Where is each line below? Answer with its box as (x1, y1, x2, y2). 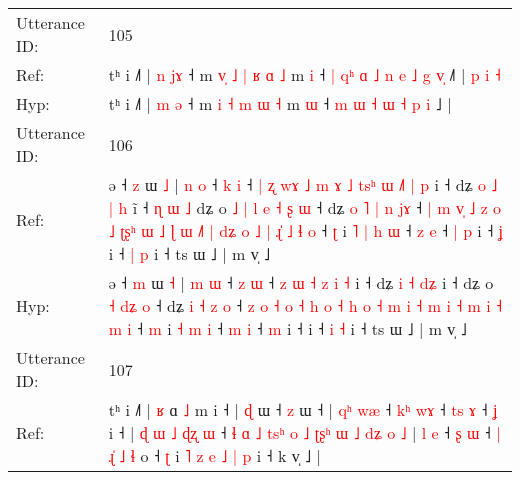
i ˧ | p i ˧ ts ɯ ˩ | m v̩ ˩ (108, 242, 271, 265)
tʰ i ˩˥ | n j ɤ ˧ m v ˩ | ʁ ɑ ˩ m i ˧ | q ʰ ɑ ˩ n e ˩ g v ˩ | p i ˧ (108, 63, 501, 86)
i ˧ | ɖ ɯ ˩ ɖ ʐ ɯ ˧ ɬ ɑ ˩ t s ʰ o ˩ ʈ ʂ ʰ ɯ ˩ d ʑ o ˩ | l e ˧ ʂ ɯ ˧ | (108, 421, 501, 444)
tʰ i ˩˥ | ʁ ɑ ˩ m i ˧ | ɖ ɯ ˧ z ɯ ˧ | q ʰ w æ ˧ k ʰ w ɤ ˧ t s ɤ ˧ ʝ (108, 398, 498, 421)
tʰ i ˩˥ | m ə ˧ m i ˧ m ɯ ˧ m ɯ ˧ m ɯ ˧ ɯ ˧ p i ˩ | (108, 92, 452, 115)
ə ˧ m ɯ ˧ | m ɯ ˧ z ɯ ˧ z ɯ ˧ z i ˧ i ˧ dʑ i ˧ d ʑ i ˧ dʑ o (108, 271, 494, 294)
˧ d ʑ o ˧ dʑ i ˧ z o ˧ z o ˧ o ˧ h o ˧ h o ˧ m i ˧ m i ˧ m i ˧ (108, 294, 503, 317)
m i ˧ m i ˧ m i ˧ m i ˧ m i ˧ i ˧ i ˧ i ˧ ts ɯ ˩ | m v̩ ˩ (108, 317, 467, 340)
